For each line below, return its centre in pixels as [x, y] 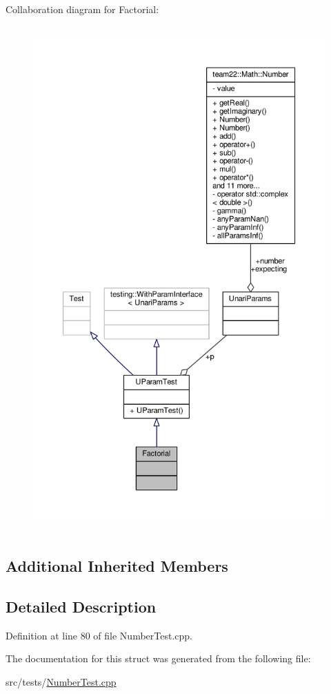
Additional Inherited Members [117, 565]
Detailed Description [81, 606]
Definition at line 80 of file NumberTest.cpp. [99, 635]
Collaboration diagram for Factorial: [82, 9]
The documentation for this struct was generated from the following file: [158, 658]
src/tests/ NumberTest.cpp [61, 681]
